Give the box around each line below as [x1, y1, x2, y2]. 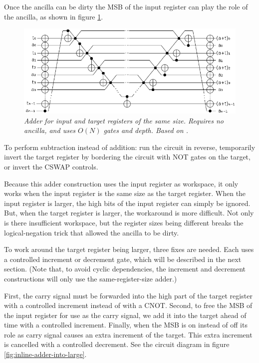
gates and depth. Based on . [103, 125, 188, 135]
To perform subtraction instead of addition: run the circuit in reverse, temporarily [4, 141, 256, 152]
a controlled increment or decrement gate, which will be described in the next [4, 253, 242, 264]
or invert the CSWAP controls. [4, 161, 98, 171]
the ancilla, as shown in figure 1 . [4, 11, 103, 21]
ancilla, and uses [24, 125, 76, 135]
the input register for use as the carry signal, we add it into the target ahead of [4, 309, 247, 320]
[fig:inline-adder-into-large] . [4, 349, 87, 359]
